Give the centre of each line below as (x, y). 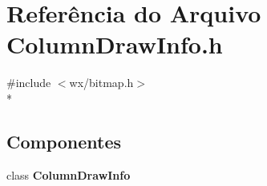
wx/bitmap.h (101, 83)
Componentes (64, 141)
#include (29, 83)
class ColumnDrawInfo (69, 174)
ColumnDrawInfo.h (115, 44)
